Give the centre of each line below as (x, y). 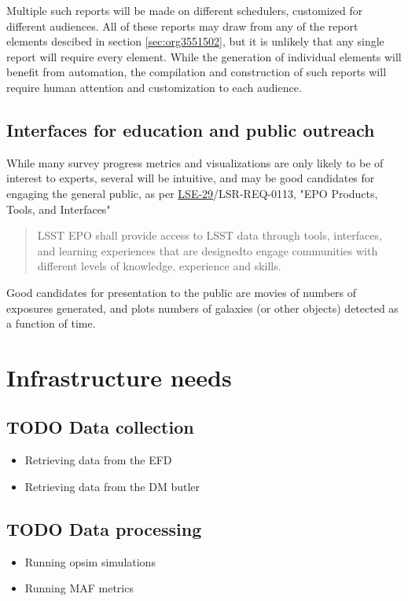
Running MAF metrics (79, 588)
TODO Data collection (100, 427)
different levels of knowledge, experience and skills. (159, 266)
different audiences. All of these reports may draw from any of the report (182, 26)
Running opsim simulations (90, 561)
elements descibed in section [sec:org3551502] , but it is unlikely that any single (195, 41)
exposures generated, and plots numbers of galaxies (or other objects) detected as (202, 308)
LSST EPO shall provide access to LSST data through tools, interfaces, (210, 235)
